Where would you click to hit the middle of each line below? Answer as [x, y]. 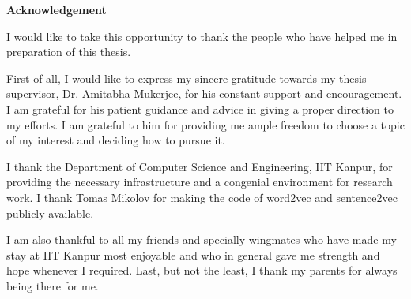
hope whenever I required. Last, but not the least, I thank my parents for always [202, 270]
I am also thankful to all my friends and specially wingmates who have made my [202, 239]
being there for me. [53, 285]
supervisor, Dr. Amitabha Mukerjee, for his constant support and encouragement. [204, 93]
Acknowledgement [57, 9]
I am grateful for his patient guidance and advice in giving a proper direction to [200, 108]
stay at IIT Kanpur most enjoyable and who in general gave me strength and [193, 254]
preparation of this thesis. [69, 52]
